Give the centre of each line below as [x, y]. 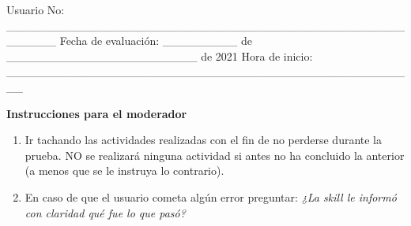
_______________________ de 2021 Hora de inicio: [160, 56]
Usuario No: [36, 9]
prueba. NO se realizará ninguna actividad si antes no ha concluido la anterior [215, 155]
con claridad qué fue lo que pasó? [105, 212]
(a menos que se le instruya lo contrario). [124, 170]
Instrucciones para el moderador [97, 113]
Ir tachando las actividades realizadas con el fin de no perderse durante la [204, 140]
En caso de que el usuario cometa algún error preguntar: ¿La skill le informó [211, 196]
